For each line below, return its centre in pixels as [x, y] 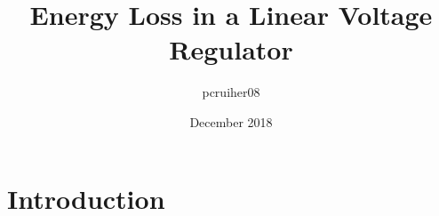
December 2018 [231, 121]
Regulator [231, 49]
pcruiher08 [231, 92]
